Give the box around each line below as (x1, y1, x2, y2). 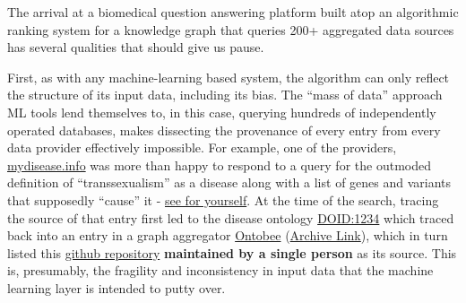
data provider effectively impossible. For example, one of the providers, (7, 138, 397, 157)
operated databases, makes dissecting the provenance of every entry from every (7, 120, 441, 139)
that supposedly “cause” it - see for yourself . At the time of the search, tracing (7, 190, 439, 209)
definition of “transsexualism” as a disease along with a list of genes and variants (7, 173, 452, 192)
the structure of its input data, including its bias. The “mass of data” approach (7, 85, 443, 104)
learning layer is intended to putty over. (7, 278, 226, 297)
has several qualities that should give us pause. (7, 38, 264, 56)
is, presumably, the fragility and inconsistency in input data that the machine (7, 261, 434, 280)
